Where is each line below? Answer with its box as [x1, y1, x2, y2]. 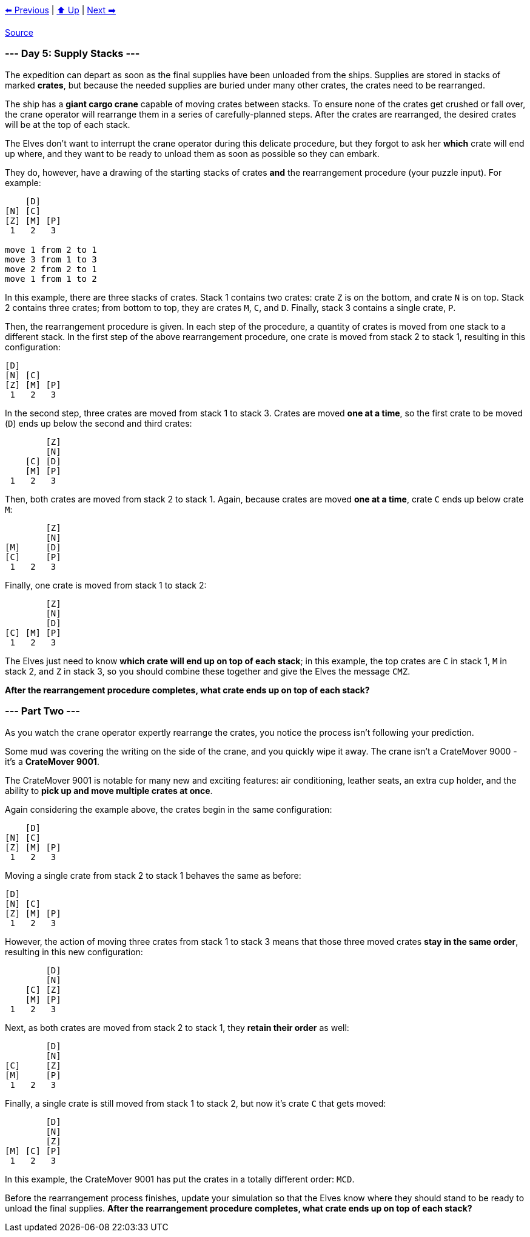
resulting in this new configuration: [5, 946, 143, 957]
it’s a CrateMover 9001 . [5, 756, 99, 767]
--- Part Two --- [5, 705, 81, 718]
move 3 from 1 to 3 [5, 254, 97, 264]
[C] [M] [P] [5, 627, 61, 638]
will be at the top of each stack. [5, 119, 130, 130]
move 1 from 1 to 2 [5, 273, 97, 284]
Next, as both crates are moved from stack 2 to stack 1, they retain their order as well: [5, 1022, 349, 1033]
